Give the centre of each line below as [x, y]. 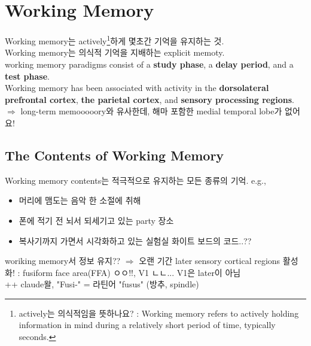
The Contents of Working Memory [115, 155]
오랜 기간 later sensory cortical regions [210, 261]
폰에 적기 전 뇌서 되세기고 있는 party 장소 [96, 220]
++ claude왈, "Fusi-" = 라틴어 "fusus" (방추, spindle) [102, 284]
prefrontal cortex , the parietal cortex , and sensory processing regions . [150, 99]
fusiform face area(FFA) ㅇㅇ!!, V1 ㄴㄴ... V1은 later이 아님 [132, 272]
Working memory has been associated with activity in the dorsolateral [137, 88]
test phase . [27, 76]
